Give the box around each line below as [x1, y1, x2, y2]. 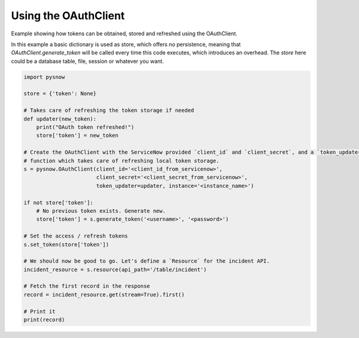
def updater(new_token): [23, 115, 97, 122]
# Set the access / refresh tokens [23, 233, 128, 239]
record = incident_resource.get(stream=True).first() [23, 291, 185, 298]
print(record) [23, 316, 65, 323]
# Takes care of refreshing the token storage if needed [23, 107, 194, 114]
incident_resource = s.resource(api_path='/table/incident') [23, 266, 207, 273]
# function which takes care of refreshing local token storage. [23, 157, 220, 164]
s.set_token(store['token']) [23, 241, 109, 248]
